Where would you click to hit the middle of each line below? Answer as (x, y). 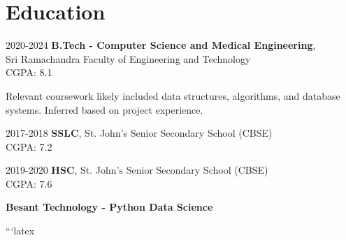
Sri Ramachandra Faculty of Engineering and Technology (128, 58)
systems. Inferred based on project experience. (104, 109)
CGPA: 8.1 (29, 72)
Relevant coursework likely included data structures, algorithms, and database (173, 95)
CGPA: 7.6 (29, 183)
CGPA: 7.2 (29, 146)
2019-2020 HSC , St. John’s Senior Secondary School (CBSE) (137, 170)
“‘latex (20, 231)
